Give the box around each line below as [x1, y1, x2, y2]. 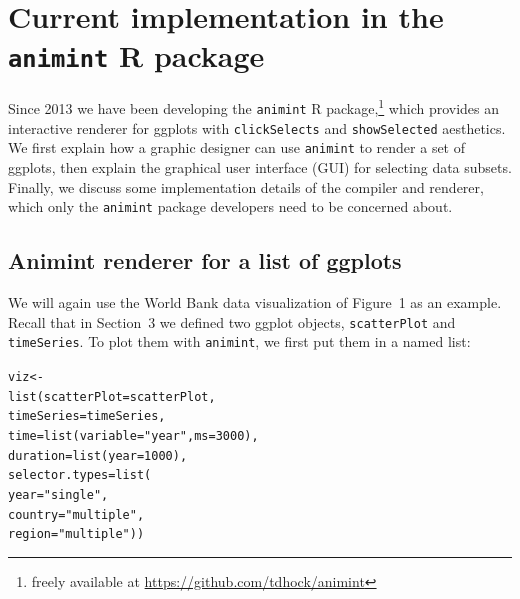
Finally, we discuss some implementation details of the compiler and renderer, [8, 176, 484, 197]
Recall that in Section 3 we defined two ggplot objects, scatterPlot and [8, 311, 456, 332]
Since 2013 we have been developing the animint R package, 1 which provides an [8, 95, 500, 119]
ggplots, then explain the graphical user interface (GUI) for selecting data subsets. [8, 157, 512, 178]
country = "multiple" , [8, 507, 145, 522]
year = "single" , [8, 487, 109, 502]
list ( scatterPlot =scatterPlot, [8, 389, 216, 404]
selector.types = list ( [8, 468, 152, 483]
